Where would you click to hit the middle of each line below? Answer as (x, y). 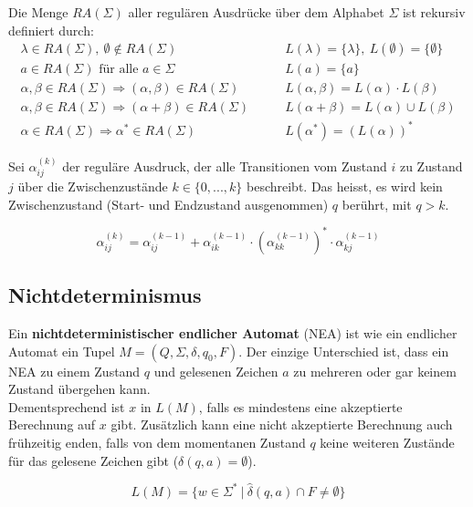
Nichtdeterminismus (105, 295)
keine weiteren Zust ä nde (387, 442)
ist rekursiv (434, 12)
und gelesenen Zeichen (216, 371)
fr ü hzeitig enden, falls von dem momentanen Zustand (157, 442)
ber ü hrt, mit (377, 204)
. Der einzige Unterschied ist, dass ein (344, 351)
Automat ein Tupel (62, 351)
